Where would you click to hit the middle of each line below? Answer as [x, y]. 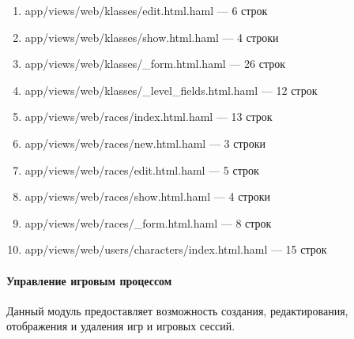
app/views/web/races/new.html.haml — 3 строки [145, 143]
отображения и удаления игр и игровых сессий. [121, 326]
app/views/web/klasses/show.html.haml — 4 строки [152, 37]
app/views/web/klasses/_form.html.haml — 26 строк [155, 64]
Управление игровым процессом [89, 280]
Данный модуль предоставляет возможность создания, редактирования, [177, 310]
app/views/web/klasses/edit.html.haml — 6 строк [146, 10]
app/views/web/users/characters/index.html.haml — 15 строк [176, 249]
